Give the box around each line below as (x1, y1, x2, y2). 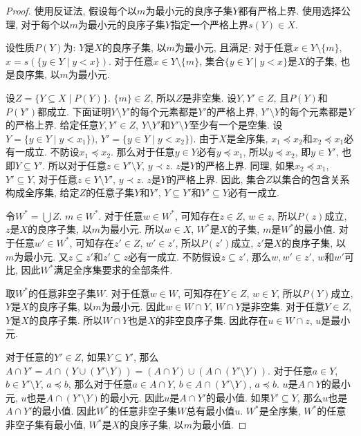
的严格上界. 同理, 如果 (195, 158, 295, 172)
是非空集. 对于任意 (241, 299, 325, 314)
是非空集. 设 (182, 90, 237, 104)
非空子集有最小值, (6, 417, 86, 432)
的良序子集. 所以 (28, 312, 103, 327)
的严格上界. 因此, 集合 (166, 171, 266, 186)
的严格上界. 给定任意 (6, 117, 99, 132)
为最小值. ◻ (192, 417, 247, 432)
